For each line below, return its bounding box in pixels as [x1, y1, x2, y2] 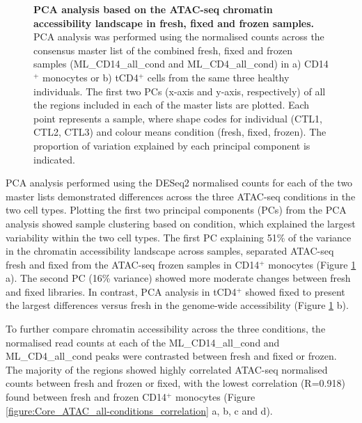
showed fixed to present [245, 284, 345, 298]
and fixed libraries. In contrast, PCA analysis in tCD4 [6, 284, 237, 298]
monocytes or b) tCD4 [42, 70, 139, 84]
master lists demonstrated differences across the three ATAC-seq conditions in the [6, 189, 356, 203]
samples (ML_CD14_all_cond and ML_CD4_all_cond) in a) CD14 [33, 56, 329, 71]
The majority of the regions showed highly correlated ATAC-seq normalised [6, 362, 328, 376]
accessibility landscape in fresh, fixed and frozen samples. [33, 15, 315, 30]
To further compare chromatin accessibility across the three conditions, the [6, 321, 326, 336]
